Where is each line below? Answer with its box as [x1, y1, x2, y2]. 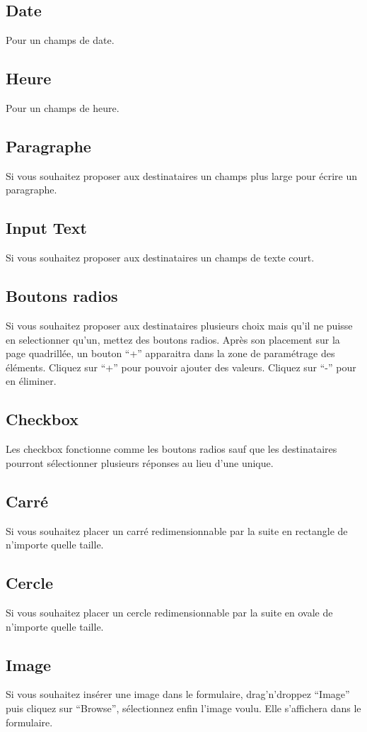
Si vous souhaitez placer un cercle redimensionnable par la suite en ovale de [6, 604, 333, 619]
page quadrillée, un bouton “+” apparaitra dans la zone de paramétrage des [6, 346, 335, 361]
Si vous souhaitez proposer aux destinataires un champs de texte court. [6, 250, 315, 265]
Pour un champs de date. [6, 33, 115, 47]
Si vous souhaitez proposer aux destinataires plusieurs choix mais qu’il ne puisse [6, 317, 353, 332]
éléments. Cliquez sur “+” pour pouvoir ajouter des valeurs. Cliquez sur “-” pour [6, 359, 356, 374]
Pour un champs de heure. [6, 101, 120, 115]
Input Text [6, 217, 87, 239]
